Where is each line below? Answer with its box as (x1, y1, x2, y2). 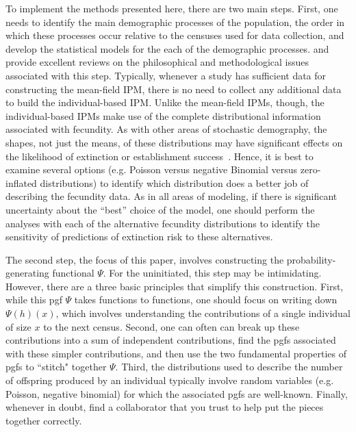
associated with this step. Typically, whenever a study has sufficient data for (5, 68, 327, 82)
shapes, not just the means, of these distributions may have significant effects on (5, 135, 343, 149)
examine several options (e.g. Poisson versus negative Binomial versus (5, 162, 298, 177)
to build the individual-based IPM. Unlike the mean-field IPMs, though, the (5, 95, 325, 110)
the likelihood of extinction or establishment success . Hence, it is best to (5, 149, 314, 163)
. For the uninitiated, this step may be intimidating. (103, 266, 322, 280)
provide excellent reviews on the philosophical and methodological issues (5, 55, 309, 69)
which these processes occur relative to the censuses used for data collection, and (5, 28, 344, 42)
